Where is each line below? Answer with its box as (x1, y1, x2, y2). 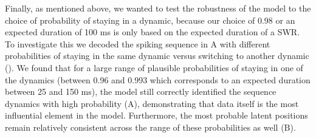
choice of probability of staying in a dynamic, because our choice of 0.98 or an (5, 13, 295, 26)
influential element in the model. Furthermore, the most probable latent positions (5, 109, 308, 122)
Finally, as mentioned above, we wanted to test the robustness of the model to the (5, 2, 311, 14)
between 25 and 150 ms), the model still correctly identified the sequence (5, 85, 276, 98)
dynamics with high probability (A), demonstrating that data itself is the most (5, 97, 299, 109)
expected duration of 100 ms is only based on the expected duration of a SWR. (5, 26, 300, 38)
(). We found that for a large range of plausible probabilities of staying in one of (5, 61, 303, 74)
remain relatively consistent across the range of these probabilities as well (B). (5, 120, 296, 133)
